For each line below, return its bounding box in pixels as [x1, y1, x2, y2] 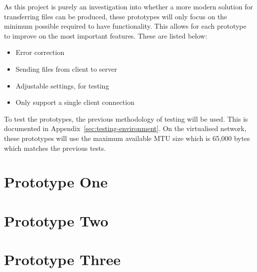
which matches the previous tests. [4, 142, 106, 153]
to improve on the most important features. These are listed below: [4, 30, 208, 41]
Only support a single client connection [15, 97, 134, 107]
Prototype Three [4, 249, 121, 270]
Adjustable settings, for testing [15, 80, 109, 91]
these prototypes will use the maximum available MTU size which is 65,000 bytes [4, 133, 250, 143]
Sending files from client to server [15, 63, 117, 74]
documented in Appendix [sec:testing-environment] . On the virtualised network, [4, 123, 247, 134]
